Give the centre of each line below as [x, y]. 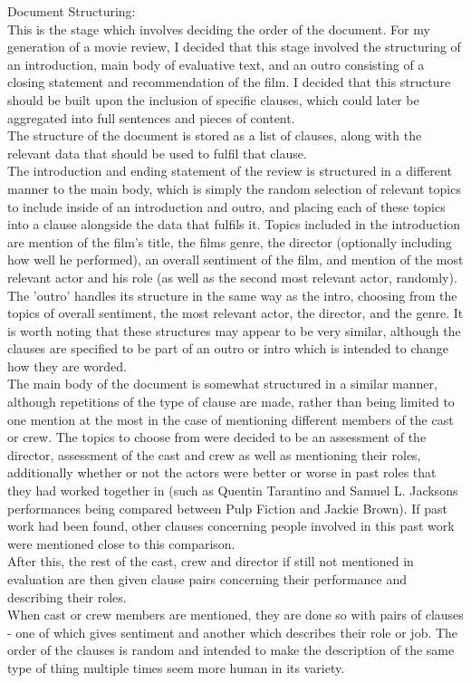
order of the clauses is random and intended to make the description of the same [231, 650]
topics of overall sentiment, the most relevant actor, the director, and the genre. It [235, 313]
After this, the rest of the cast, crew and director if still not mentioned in [211, 561]
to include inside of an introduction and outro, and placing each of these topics [226, 206]
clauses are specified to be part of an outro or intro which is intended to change [228, 348]
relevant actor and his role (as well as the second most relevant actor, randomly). [232, 277]
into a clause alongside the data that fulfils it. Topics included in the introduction [234, 224]
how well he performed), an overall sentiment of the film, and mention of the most [235, 260]
